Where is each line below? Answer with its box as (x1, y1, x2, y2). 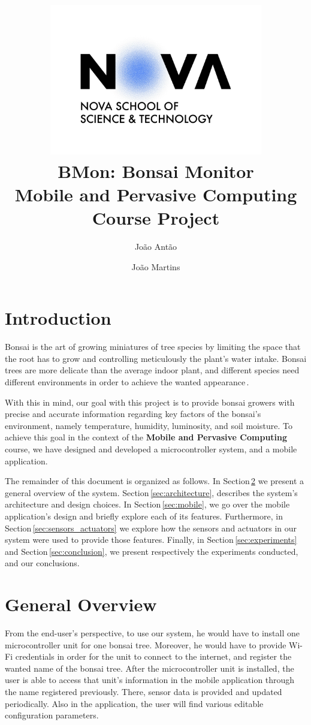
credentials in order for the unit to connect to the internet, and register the (15, 650, 292, 663)
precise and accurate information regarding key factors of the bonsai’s (5, 407, 261, 420)
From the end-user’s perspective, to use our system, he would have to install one (5, 627, 300, 639)
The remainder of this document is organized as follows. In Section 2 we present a (5, 475, 304, 487)
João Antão (134, 240, 177, 253)
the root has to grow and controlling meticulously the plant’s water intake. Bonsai (5, 352, 307, 364)
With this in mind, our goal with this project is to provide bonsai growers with (5, 395, 295, 408)
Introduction (5, 306, 111, 330)
